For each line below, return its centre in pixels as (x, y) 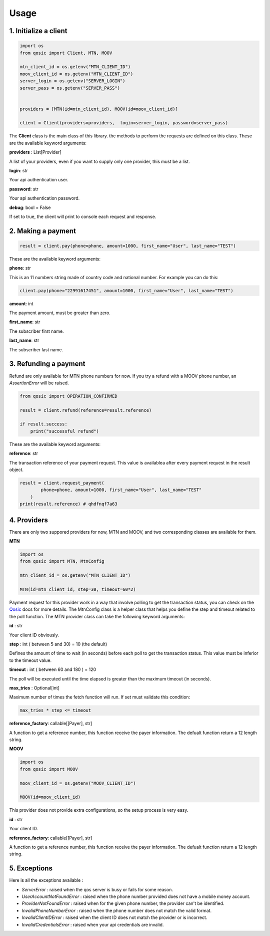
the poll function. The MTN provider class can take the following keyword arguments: (97, 616)
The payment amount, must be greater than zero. (60, 313)
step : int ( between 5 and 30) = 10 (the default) (58, 644)
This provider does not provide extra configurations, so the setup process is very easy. (99, 810)
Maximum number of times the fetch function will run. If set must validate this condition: (100, 697)
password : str (24, 189)
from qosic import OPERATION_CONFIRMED (68, 396)
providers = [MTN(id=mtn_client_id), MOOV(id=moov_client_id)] (99, 109)
